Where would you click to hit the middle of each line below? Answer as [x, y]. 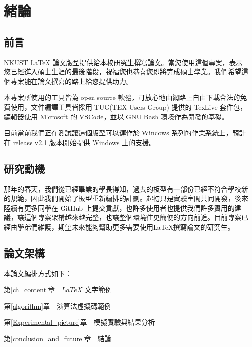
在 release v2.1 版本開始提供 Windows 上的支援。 [80, 142]
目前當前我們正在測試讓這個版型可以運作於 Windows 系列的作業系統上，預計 [125, 133]
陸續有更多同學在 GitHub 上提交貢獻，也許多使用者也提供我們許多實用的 [119, 207]
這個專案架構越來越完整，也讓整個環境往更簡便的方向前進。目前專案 [133, 217]
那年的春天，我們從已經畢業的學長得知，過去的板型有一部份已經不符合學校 [123, 189]
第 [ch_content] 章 [29, 289]
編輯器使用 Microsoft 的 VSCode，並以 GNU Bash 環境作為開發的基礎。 [116, 116]
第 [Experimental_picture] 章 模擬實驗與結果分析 [79, 322]
